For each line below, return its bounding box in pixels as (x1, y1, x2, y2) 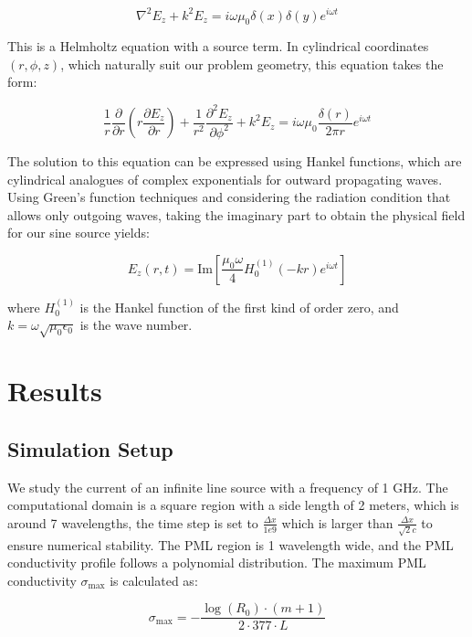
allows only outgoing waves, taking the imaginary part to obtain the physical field (7, 205, 466, 224)
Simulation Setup (7, 434, 173, 462)
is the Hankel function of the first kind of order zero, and (79, 297, 399, 316)
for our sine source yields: (7, 223, 150, 242)
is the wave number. (79, 315, 193, 334)
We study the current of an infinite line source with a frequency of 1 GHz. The (7, 477, 448, 496)
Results (7, 372, 102, 409)
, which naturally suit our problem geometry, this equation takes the (60, 54, 444, 73)
